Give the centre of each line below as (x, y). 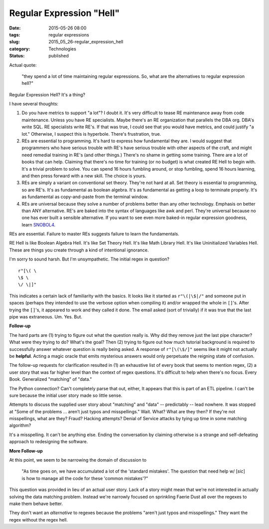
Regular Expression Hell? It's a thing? (47, 94)
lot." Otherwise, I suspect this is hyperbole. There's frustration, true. (91, 134)
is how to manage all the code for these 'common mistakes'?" (85, 478)
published (59, 56)
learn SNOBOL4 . (39, 225)
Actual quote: (23, 65)
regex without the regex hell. (39, 520)
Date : (15, 28)
